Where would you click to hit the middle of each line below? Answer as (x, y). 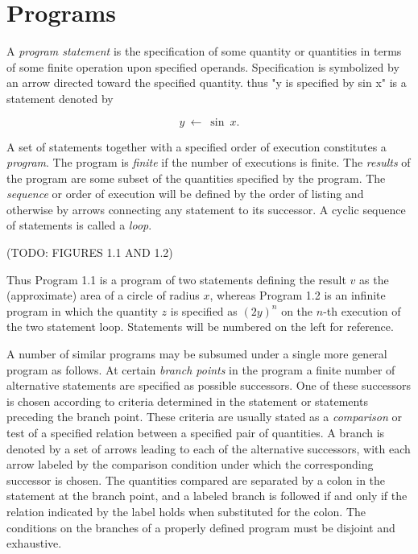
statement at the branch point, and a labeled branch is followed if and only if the (207, 496)
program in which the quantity (82, 310)
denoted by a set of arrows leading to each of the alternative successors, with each (209, 448)
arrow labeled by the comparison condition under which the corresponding (190, 464)
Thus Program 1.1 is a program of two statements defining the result (176, 279)
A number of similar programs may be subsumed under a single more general (197, 354)
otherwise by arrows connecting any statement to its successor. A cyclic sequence (206, 209)
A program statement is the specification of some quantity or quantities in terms (204, 51)
